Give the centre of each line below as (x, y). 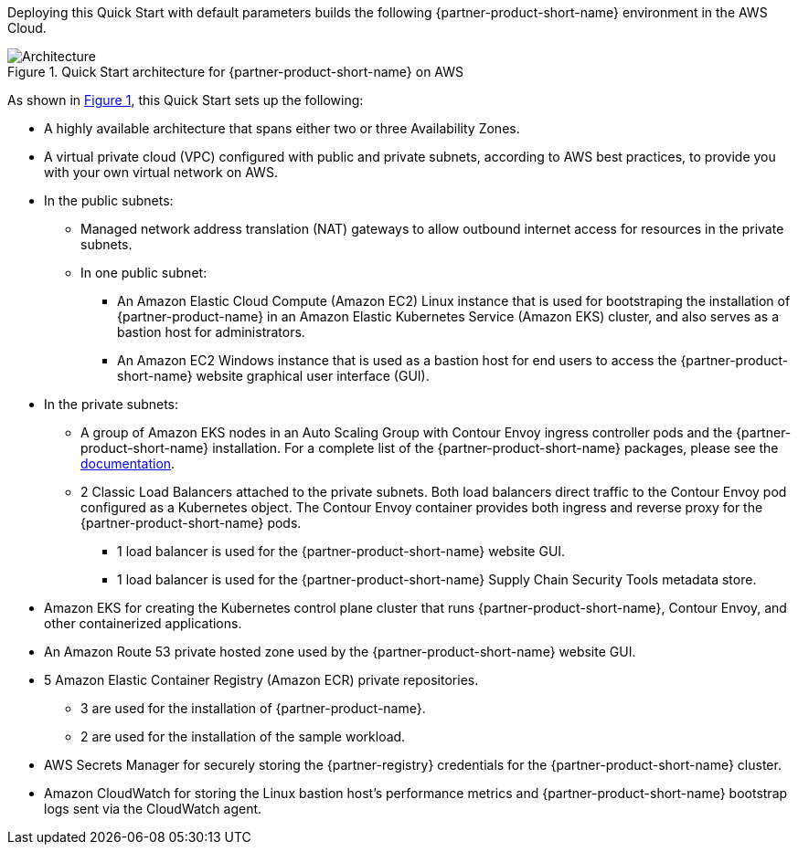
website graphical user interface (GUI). (313, 376)
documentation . (128, 463)
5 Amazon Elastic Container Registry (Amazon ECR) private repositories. (261, 680)
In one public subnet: (144, 273)
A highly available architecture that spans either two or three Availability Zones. (282, 128)
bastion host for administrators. (211, 332)
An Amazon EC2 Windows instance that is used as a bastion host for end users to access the (397, 360)
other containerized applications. (143, 623)
